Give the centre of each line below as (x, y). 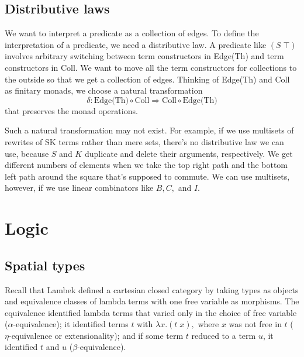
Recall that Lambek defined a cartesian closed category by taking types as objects (152, 289)
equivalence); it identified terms (72, 324)
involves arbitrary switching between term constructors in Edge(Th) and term (144, 56)
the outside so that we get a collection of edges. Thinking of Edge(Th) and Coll (147, 79)
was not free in (255, 324)
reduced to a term (224, 335)
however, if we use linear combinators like (79, 188)
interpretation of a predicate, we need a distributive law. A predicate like (136, 44)
